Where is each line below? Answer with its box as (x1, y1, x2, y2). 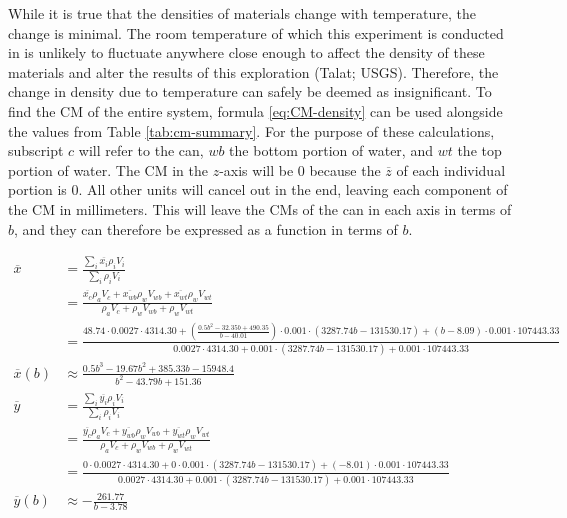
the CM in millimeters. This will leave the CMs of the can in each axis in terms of (8, 198, 512, 219)
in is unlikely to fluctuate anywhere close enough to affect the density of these (8, 42, 485, 63)
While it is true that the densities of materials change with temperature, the (8, 3, 476, 23)
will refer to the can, (78, 140, 204, 161)
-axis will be (219, 159, 294, 180)
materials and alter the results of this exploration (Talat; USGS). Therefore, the (8, 61, 499, 82)
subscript (8, 140, 64, 161)
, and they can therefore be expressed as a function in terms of (14, 218, 398, 239)
